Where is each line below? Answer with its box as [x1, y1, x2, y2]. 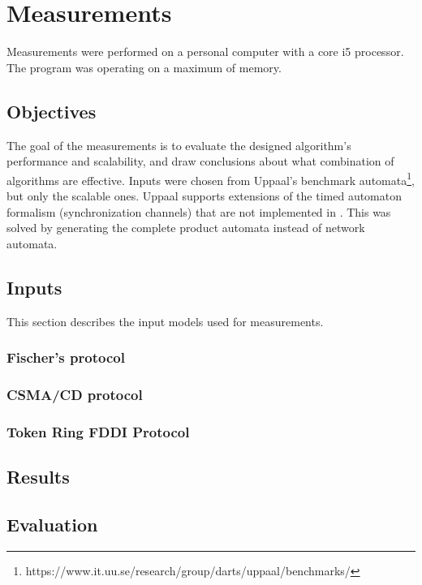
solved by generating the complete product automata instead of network [6, 219, 365, 236]
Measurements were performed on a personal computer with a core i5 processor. [6, 43, 404, 60]
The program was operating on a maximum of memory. [6, 58, 282, 75]
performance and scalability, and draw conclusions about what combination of [6, 153, 394, 170]
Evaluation [6, 511, 98, 536]
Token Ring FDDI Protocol [6, 421, 190, 441]
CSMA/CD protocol [6, 384, 143, 404]
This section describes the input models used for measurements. [6, 312, 324, 329]
